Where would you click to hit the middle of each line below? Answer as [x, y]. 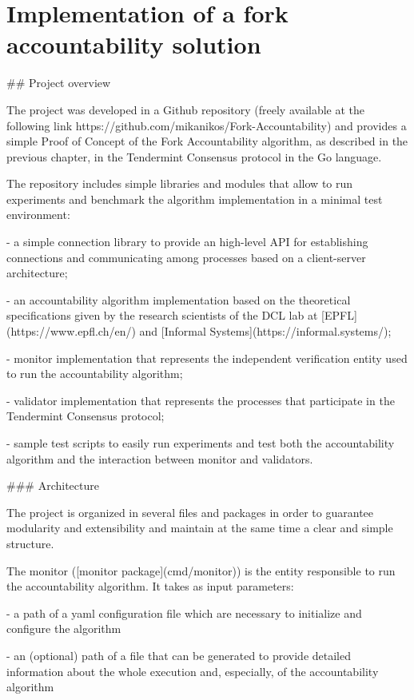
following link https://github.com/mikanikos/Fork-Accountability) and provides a [207, 125]
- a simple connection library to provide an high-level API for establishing [187, 242]
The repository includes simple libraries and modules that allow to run [180, 183]
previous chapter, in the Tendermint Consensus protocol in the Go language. [194, 156]
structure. [30, 543]
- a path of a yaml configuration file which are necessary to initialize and [184, 612]
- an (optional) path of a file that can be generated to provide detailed [179, 655]
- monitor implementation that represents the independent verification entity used [207, 358]
